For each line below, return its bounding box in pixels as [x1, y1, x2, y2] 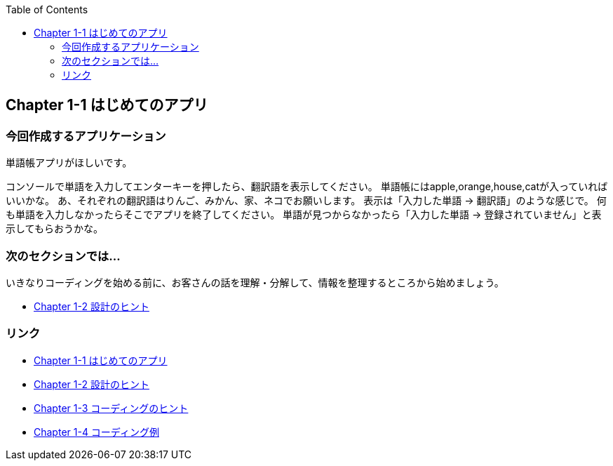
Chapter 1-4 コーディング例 [34, 425, 159, 438]
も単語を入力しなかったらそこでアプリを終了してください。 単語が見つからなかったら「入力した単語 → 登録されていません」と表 [6, 208, 602, 221]
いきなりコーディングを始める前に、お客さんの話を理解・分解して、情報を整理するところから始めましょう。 [6, 276, 504, 288]
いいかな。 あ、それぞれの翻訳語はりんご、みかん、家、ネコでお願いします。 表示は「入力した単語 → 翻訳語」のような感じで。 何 [6, 194, 607, 207]
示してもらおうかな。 [6, 222, 103, 235]
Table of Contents [6, 4, 88, 15]
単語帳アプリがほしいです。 [6, 157, 133, 169]
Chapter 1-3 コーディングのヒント [34, 401, 189, 414]
